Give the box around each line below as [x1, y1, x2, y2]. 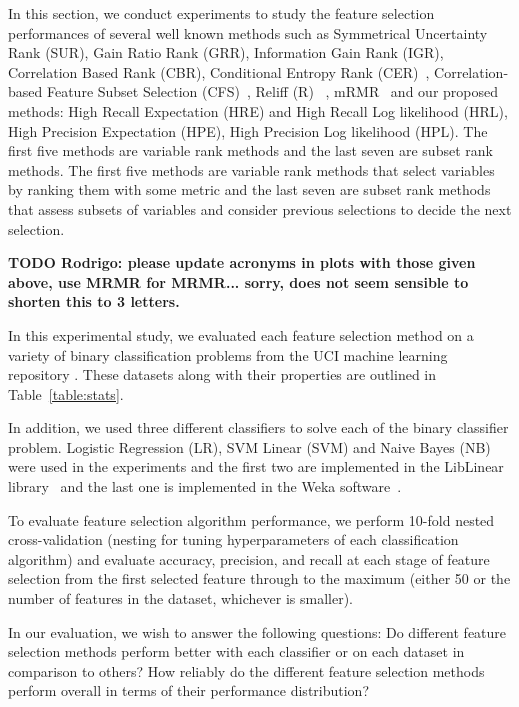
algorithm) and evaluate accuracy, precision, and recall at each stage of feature [8, 548, 490, 569]
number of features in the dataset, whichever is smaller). [8, 588, 354, 609]
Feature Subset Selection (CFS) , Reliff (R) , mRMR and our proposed [46, 81, 498, 102]
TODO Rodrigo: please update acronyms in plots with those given [8, 252, 476, 273]
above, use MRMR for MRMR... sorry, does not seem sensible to [8, 271, 469, 292]
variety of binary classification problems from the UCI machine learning [8, 344, 448, 365]
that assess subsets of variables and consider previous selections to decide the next [8, 198, 512, 219]
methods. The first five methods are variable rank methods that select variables [8, 159, 495, 180]
